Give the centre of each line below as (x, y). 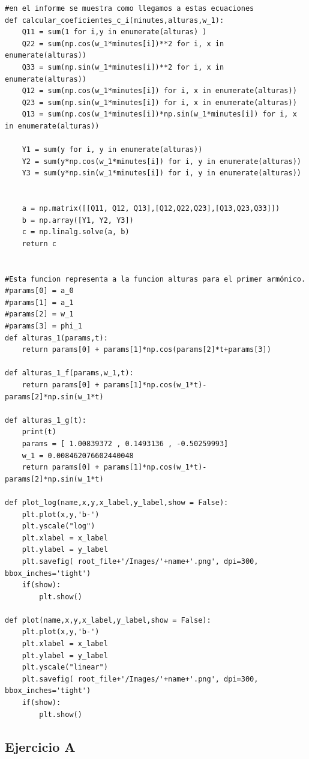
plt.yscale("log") (58, 526)
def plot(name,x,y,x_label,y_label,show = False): (108, 620)
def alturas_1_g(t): (46, 420)
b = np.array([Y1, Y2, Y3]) (78, 220)
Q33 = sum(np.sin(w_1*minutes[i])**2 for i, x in (123, 67)
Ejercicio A (40, 746)
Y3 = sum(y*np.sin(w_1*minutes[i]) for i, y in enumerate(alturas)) (161, 173)
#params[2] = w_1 (39, 314)
